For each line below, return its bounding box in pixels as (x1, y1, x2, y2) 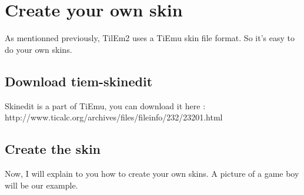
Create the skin (5, 140, 101, 158)
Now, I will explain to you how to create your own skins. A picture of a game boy (5, 167, 299, 179)
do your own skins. (5, 43, 72, 55)
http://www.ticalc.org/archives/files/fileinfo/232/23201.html (5, 111, 223, 123)
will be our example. (5, 179, 78, 191)
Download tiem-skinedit (5, 72, 153, 90)
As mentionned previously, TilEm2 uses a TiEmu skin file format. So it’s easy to (5, 32, 295, 44)
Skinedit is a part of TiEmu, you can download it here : (5, 99, 206, 112)
